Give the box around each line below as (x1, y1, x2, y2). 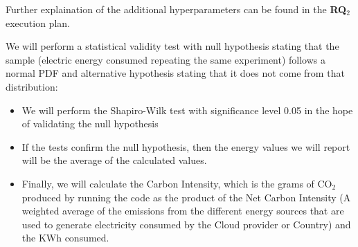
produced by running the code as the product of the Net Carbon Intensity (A (21, 190, 351, 204)
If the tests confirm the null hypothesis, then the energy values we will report (21, 139, 350, 154)
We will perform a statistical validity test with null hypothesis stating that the (6, 39, 339, 53)
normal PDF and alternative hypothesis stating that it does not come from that (6, 66, 345, 80)
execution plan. (6, 15, 70, 30)
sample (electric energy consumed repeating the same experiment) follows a (6, 52, 326, 66)
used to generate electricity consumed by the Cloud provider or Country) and (21, 217, 351, 231)
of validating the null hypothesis (21, 116, 159, 131)
